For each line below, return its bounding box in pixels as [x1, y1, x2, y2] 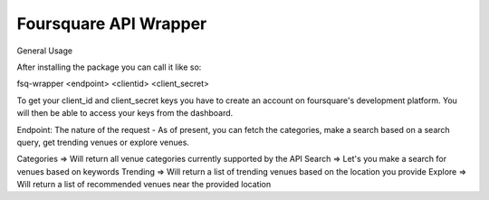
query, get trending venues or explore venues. [16, 137, 190, 148]
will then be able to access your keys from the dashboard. [16, 108, 234, 119]
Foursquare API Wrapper [16, 14, 207, 33]
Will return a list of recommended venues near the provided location [16, 179, 272, 190]
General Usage [16, 45, 72, 56]
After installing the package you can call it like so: [16, 62, 202, 72]
